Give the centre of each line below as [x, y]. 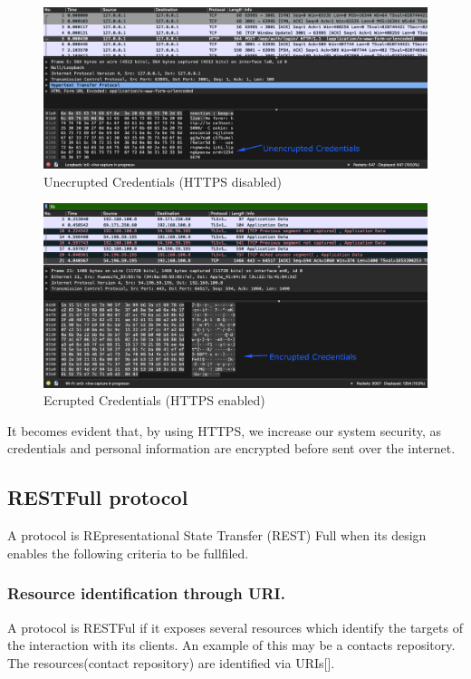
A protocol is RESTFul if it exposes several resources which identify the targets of [235, 627]
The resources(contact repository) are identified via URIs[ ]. [171, 662]
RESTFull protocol [98, 497]
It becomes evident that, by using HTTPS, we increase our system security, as [225, 430]
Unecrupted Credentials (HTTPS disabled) [163, 181]
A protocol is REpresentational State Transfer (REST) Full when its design [217, 535]
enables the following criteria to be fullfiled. [128, 553]
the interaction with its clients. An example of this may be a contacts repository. [231, 645]
